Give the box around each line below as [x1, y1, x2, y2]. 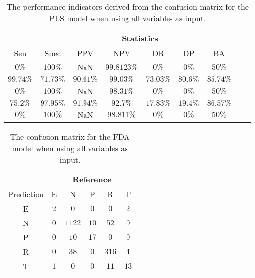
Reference [72, 173, 112, 185]
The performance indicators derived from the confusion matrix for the [6, 1, 249, 12]
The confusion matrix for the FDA [10, 131, 130, 142]
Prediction [8, 188, 44, 200]
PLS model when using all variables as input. [49, 12, 206, 24]
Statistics [122, 32, 158, 44]
